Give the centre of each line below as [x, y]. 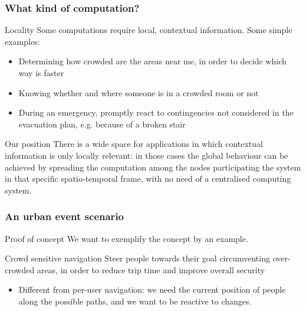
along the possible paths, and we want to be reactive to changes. [135, 301]
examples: [22, 41]
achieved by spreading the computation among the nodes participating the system [153, 167]
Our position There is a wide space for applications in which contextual [134, 144]
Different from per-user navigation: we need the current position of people [152, 289]
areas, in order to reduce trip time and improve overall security [151, 269]
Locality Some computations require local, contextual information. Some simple [149, 30]
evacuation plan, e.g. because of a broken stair [102, 124]
